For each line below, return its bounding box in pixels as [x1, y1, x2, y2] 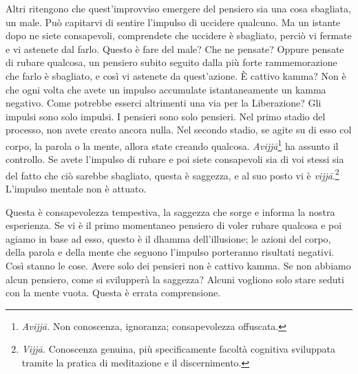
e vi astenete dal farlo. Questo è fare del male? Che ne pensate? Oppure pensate [6, 41, 344, 56]
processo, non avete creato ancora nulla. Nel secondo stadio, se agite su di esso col [6, 122, 352, 137]
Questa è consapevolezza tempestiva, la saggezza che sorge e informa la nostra [6, 204, 335, 219]
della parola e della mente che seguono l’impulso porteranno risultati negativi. [6, 245, 335, 259]
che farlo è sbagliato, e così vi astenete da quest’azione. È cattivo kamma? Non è [6, 68, 346, 82]
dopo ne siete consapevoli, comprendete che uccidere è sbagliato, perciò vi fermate [6, 28, 352, 43]
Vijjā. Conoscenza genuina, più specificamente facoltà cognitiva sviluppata [21, 342, 336, 356]
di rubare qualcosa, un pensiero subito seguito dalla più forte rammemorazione [6, 55, 337, 69]
